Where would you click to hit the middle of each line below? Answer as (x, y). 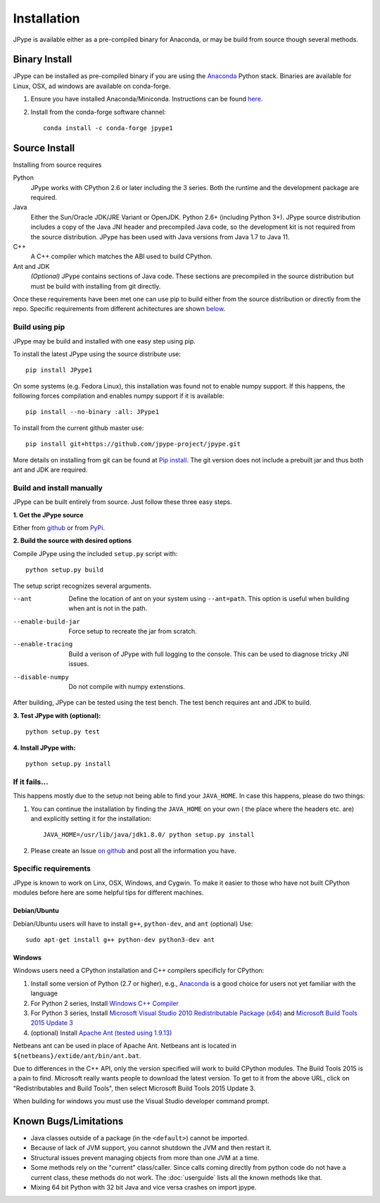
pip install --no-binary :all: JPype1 (93, 412)
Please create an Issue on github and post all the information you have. (133, 850)
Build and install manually (58, 488)
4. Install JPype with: (44, 748)
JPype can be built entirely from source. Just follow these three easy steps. (122, 502)
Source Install (44, 148)
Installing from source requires (57, 165)
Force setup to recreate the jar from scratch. (133, 631)
